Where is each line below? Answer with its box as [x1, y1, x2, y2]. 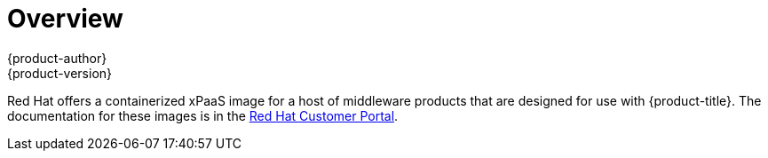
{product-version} [7, 65, 113, 81]
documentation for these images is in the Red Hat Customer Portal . [7, 107, 399, 123]
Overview [7, 4, 123, 34]
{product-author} [7, 50, 107, 66]
